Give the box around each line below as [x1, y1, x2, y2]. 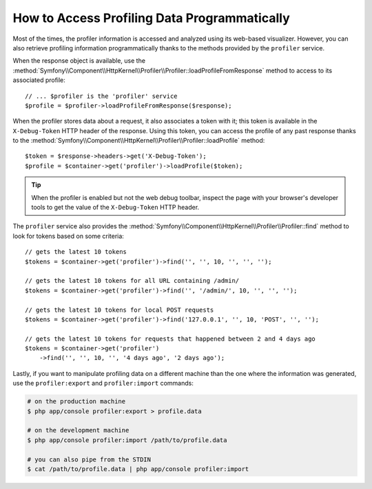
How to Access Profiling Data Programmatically [12, 10, 291, 26]
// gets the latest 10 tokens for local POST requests [25, 306, 214, 314]
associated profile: [12, 76, 65, 84]
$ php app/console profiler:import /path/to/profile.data [27, 436, 227, 444]
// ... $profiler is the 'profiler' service [25, 92, 178, 100]
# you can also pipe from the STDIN [27, 455, 152, 463]
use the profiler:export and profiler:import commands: [12, 379, 194, 388]
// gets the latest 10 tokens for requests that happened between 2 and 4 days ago [25, 335, 316, 343]
